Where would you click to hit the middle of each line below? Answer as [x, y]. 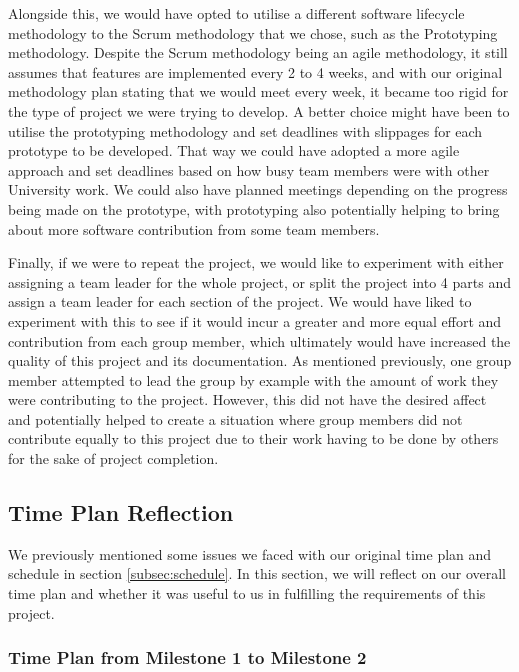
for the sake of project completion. [113, 458]
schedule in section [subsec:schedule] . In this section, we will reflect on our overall [257, 573]
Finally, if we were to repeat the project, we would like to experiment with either [256, 262]
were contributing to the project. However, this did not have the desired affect [247, 399]
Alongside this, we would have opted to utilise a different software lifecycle [236, 13]
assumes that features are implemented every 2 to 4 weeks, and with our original [255, 71]
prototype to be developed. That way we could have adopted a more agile [234, 150]
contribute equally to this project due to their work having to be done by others [253, 438]
